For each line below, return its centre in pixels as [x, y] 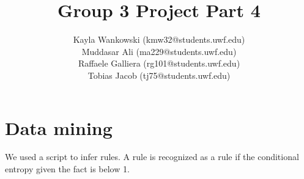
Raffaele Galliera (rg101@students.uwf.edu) [159, 63]
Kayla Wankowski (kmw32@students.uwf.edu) [159, 39]
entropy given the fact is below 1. [67, 169]
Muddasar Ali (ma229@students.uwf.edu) [159, 51]
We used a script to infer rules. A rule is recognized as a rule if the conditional [152, 157]
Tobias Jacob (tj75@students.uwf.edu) [159, 75]
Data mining [59, 127]
